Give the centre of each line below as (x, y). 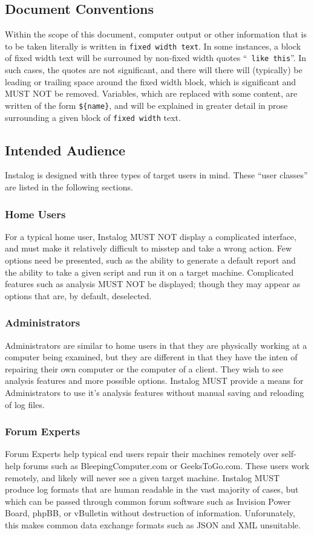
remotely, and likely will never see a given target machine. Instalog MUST (142, 477)
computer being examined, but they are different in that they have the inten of (151, 357)
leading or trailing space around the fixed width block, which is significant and (151, 81)
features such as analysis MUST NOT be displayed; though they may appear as (153, 284)
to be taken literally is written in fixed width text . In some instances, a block (153, 46)
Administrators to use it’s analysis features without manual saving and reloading (155, 392)
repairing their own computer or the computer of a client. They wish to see (144, 368)
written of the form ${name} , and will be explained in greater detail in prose (146, 105)
